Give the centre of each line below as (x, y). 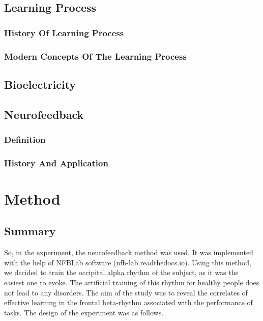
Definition (25, 139)
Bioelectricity (40, 84)
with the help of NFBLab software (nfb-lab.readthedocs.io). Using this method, (128, 262)
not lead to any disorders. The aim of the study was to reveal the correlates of (126, 292)
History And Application (56, 163)
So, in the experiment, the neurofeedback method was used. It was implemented (129, 252)
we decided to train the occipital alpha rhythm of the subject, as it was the (121, 272)
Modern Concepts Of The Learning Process (95, 56)
